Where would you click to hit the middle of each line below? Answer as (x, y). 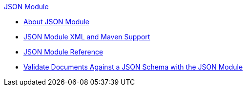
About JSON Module (57, 22)
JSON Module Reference (63, 52)
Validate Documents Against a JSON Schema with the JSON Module (133, 67)
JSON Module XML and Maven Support (87, 37)
